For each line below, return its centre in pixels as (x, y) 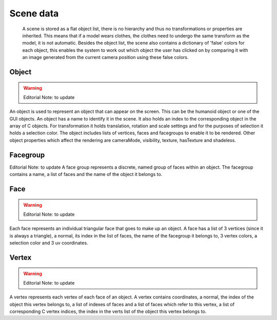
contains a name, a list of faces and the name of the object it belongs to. (86, 174)
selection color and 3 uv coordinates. (49, 243)
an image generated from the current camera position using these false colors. (105, 57)
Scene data (34, 13)
